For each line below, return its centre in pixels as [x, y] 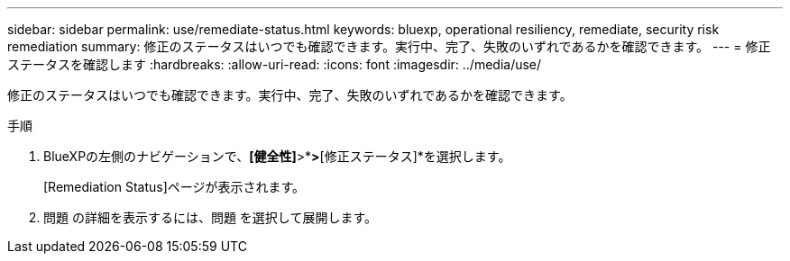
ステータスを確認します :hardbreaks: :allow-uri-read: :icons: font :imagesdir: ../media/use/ [275, 64]
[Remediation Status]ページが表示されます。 [175, 187]
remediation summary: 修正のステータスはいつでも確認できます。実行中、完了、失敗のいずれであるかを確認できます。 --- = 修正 [389, 46]
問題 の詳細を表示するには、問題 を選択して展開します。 [211, 217]
